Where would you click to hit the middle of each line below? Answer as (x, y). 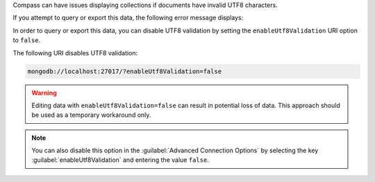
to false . (27, 40)
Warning (44, 93)
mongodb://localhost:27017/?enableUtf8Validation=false (125, 71)
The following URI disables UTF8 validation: (75, 53)
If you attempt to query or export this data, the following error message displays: (128, 18)
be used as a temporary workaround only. (91, 115)
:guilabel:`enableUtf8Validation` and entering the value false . (120, 160)
